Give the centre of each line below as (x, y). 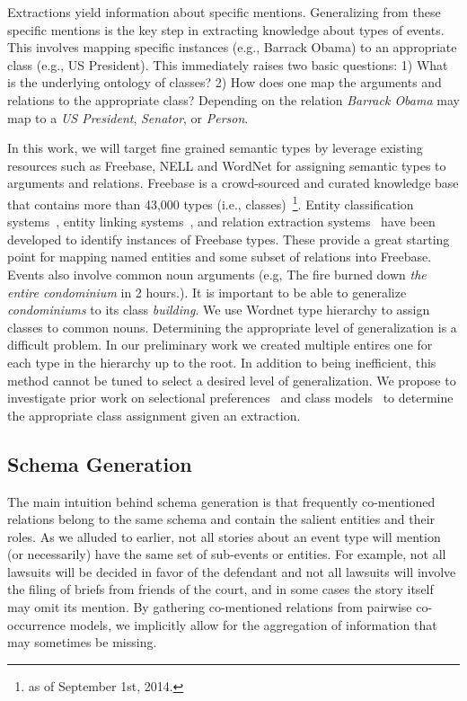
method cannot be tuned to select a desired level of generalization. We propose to (232, 380)
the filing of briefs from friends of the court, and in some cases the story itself (220, 589)
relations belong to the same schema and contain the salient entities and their (221, 519)
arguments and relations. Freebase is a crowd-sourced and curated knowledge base (233, 183)
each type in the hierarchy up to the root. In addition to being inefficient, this (222, 362)
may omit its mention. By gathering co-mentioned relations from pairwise (210, 607)
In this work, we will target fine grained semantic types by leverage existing (215, 148)
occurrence (37, 624)
